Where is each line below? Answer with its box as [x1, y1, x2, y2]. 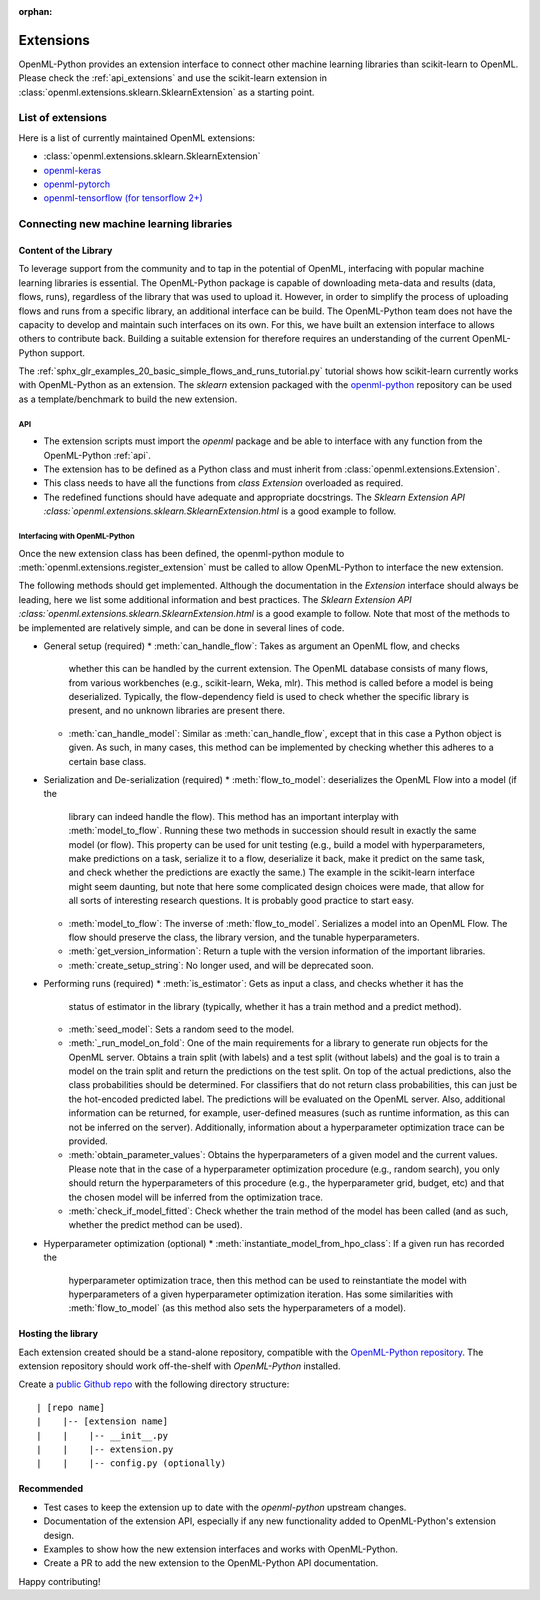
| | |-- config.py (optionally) [36, 1458, 227, 1469]
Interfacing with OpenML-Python [18, 531, 135, 541]
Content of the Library [18, 244, 113, 256]
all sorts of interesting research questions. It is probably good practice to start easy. [68, 895, 414, 907]
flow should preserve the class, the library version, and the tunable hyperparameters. [68, 931, 420, 943]
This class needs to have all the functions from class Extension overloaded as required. [43, 477, 404, 489]
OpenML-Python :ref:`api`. [43, 449, 152, 461]
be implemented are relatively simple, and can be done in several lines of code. [18, 621, 345, 634]
